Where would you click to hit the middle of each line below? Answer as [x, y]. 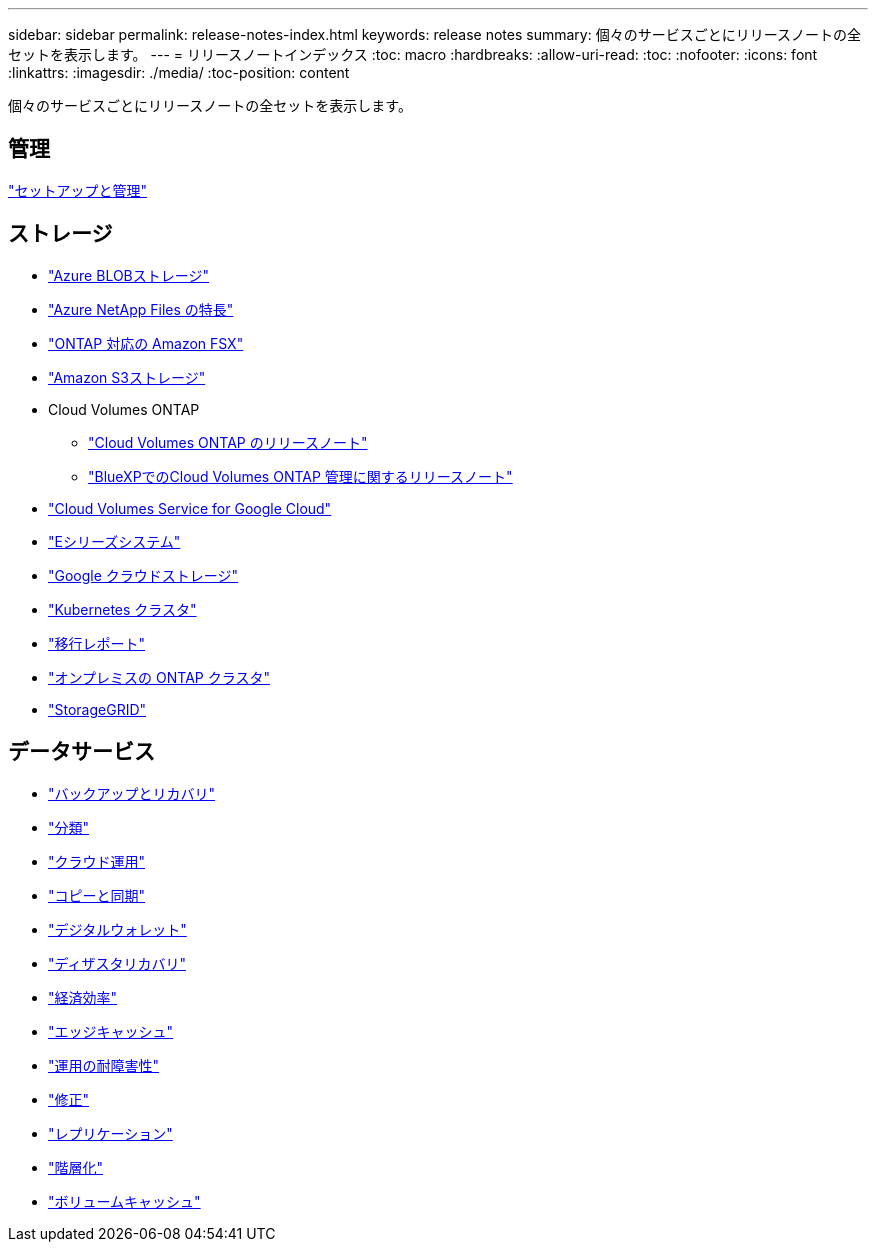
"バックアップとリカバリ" [132, 793]
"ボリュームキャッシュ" [124, 1201]
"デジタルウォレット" [117, 929]
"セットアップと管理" [78, 190]
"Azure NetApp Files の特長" [141, 309]
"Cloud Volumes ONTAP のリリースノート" [228, 442]
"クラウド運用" [97, 861]
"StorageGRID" [97, 709]
